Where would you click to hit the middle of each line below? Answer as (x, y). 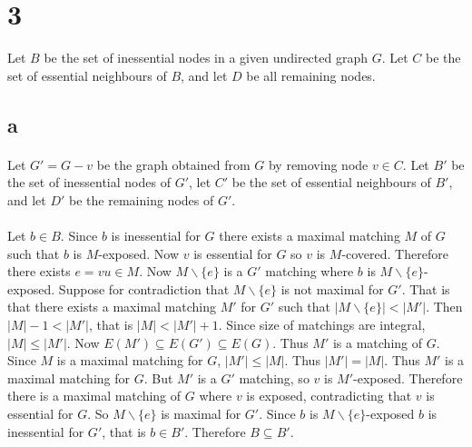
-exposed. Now (138, 253)
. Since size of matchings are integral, (322, 325)
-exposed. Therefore (408, 377)
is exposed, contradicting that (329, 396)
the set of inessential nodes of (89, 182)
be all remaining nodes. (311, 75)
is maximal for (201, 413)
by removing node (318, 164)
